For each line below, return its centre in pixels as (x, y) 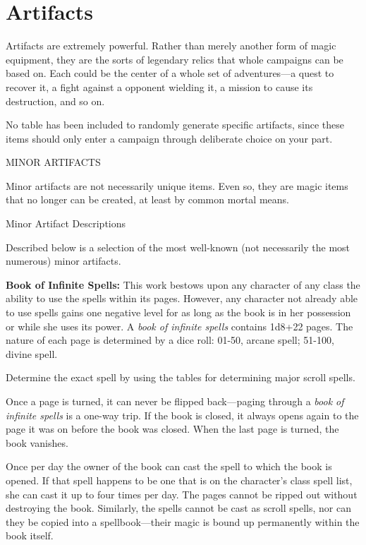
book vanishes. (37, 442)
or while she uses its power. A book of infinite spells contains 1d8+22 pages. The (179, 326)
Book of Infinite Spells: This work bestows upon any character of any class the (183, 284)
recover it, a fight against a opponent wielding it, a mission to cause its (159, 86)
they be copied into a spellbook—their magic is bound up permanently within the (183, 521)
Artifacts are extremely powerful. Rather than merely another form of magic (171, 46)
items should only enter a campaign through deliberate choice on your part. (169, 138)
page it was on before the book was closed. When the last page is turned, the (172, 429)
